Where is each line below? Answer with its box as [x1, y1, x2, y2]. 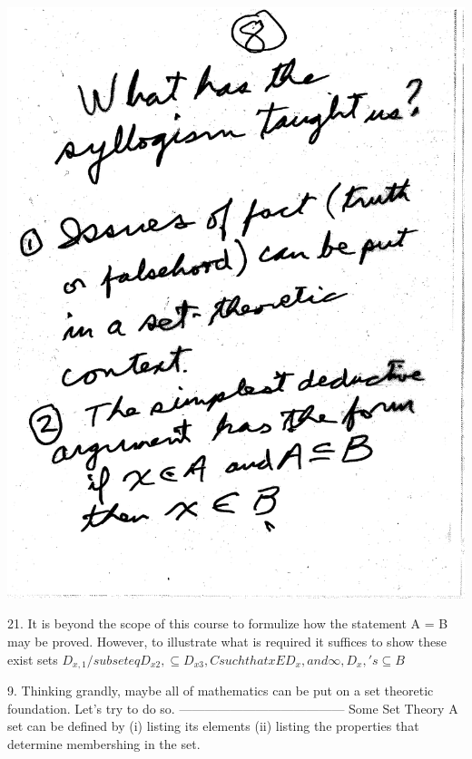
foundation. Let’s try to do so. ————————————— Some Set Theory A [7, 698, 458, 717]
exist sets [7, 649, 58, 668]
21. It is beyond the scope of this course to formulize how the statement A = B [7, 614, 448, 633]
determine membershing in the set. [7, 734, 201, 753]
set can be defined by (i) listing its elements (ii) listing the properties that [7, 716, 419, 735]
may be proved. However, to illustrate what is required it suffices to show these [7, 632, 447, 650]
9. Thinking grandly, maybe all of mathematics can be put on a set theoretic [7, 681, 434, 700]
